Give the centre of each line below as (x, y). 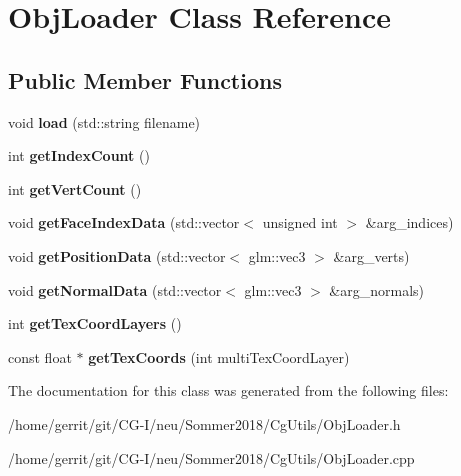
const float (40, 356)
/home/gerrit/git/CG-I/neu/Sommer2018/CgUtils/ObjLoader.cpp (211, 457)
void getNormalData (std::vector (115, 289)
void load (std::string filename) (104, 121)
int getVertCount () (75, 188)
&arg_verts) (371, 255)
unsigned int (300, 222)
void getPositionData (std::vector (117, 255)
